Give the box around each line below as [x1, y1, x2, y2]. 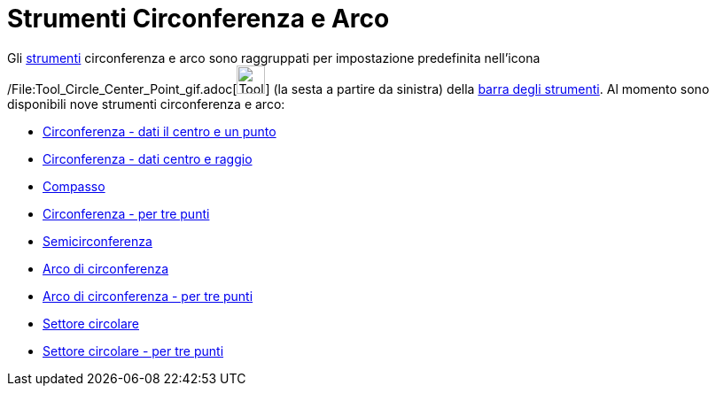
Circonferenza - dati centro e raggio [43, 150, 253, 166]
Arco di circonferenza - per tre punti [43, 288, 253, 304]
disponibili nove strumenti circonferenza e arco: [7, 96, 285, 112]
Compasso [43, 178, 105, 194]
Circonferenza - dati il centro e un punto [43, 123, 276, 139]
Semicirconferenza [43, 233, 152, 249]
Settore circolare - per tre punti [43, 343, 224, 358]
